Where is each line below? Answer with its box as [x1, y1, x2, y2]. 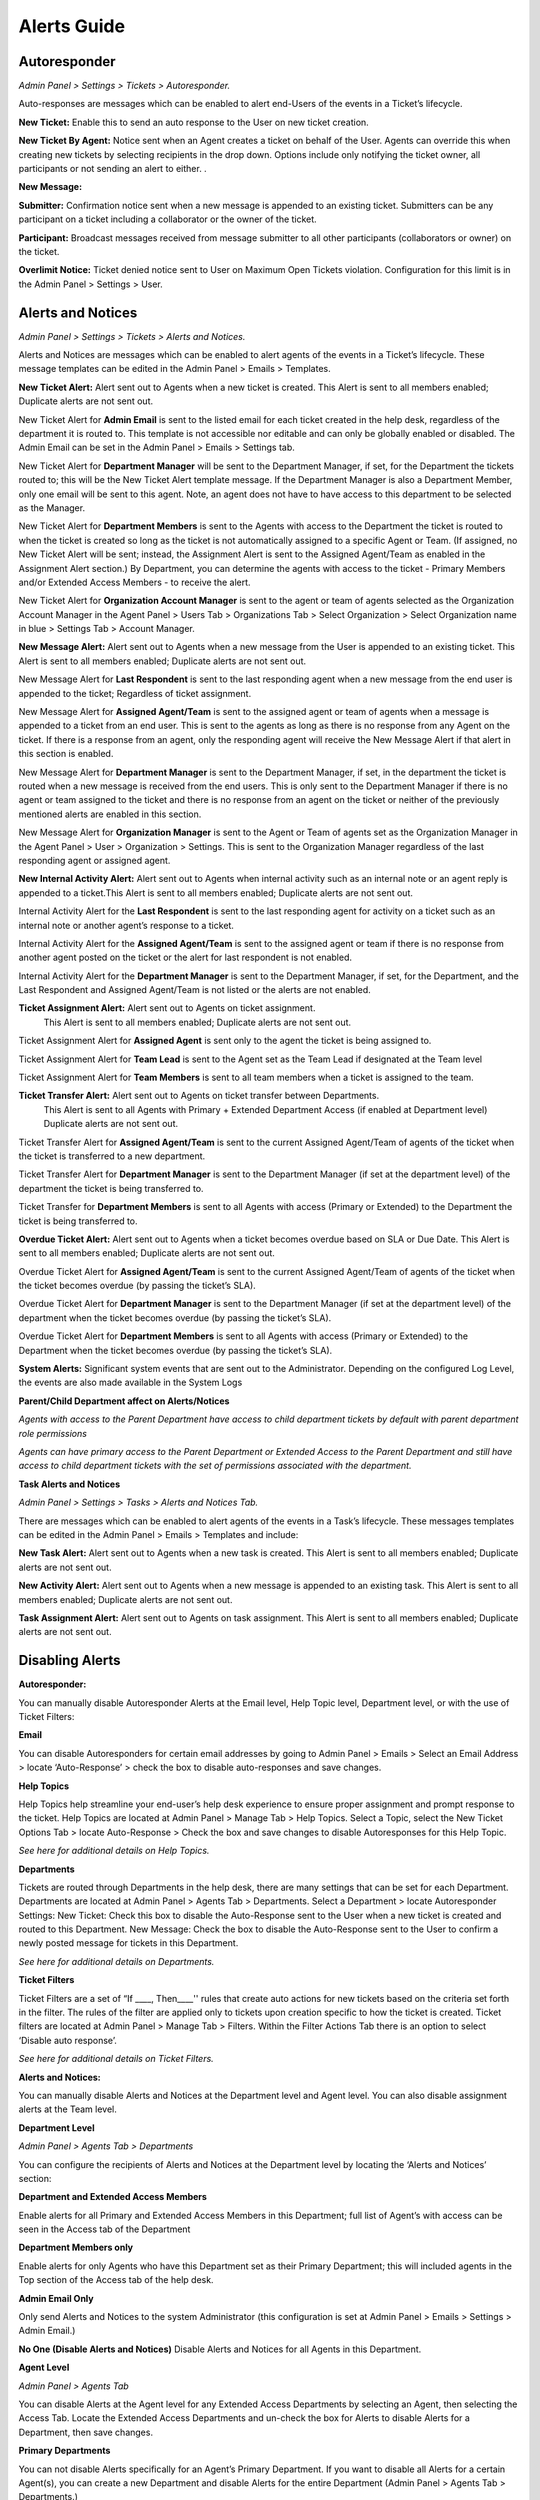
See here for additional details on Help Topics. [18, 1845, 210, 1857]
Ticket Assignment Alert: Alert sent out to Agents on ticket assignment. [18, 1002, 316, 1014]
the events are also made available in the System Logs [18, 1376, 243, 1389]
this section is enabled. [18, 748, 114, 760]
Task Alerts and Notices [18, 1478, 121, 1490]
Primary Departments [18, 2445, 111, 2457]
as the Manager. [18, 501, 85, 514]
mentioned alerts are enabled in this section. [18, 808, 202, 820]
